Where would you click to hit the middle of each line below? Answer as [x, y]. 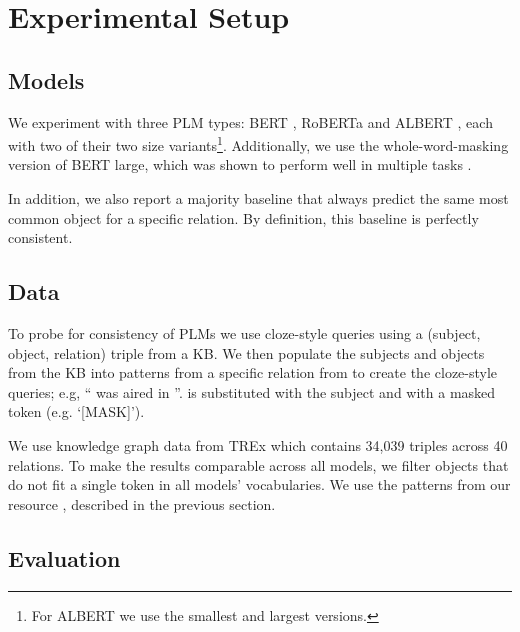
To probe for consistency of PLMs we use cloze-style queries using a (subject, [244, 333]
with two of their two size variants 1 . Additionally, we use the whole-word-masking [258, 143]
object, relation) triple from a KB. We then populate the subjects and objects [246, 352]
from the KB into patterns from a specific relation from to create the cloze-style [253, 372]
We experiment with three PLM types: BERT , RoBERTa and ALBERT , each [250, 121]
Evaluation [64, 557]
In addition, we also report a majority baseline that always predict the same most [258, 198]
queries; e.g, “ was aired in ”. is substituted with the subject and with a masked [252, 391]
